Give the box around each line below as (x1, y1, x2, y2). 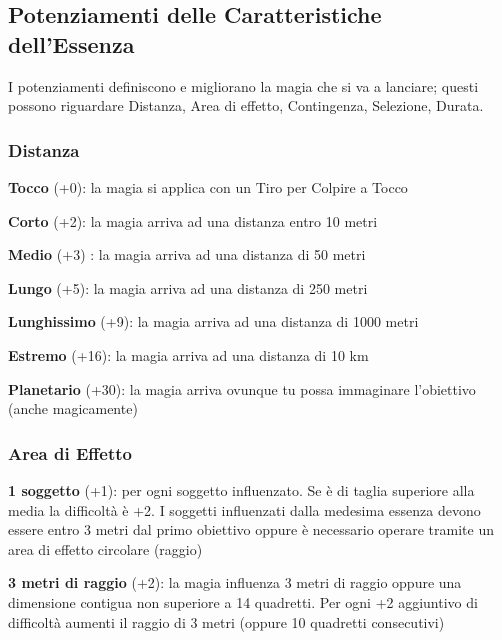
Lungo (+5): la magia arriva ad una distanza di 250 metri (8, 277, 368, 298)
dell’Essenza (8, 28, 135, 59)
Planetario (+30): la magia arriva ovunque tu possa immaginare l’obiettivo (8, 378, 476, 399)
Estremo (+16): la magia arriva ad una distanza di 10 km (8, 344, 369, 365)
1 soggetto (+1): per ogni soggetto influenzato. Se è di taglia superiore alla (8, 479, 475, 500)
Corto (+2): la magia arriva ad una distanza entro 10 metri (8, 210, 378, 231)
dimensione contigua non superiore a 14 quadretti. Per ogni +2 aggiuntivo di (8, 591, 478, 612)
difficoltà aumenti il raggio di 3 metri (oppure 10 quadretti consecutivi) (8, 611, 445, 632)
